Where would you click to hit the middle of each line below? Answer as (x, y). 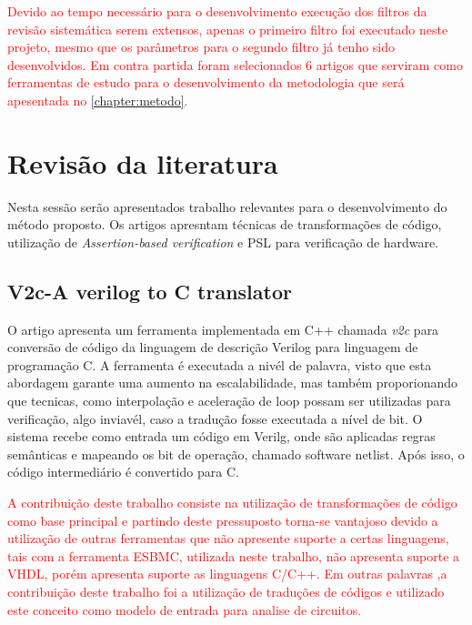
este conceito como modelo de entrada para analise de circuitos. (185, 609)
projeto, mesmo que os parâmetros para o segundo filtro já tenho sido (201, 47)
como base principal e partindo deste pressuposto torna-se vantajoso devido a (223, 520)
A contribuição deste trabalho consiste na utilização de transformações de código (232, 503)
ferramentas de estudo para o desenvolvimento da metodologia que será (206, 82)
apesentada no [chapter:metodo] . (98, 100)
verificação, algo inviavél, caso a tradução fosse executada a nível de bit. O (215, 418)
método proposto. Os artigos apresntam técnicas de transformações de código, (225, 224)
